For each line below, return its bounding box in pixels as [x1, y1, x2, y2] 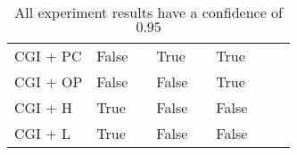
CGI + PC [14, 45, 82, 66]
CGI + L [14, 123, 70, 143]
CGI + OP [14, 71, 83, 92]
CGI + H [14, 97, 72, 118]
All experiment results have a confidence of [14, 2, 283, 22]
